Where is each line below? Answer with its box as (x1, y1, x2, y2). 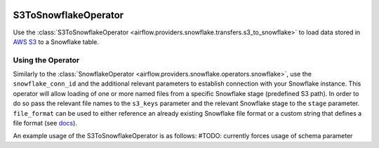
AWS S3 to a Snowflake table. (13, 37, 100, 46)
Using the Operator (13, 55, 80, 65)
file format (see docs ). (13, 119, 77, 127)
